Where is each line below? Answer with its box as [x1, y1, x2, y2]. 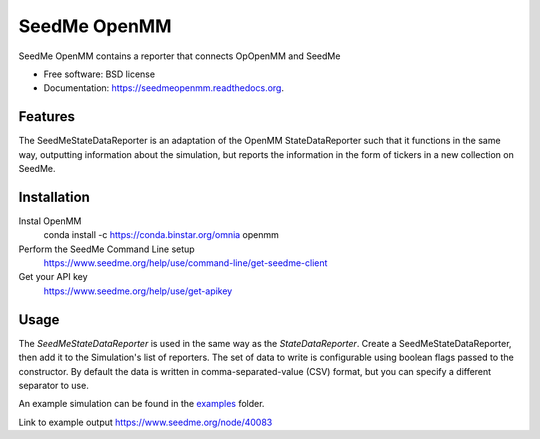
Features [18, 108, 75, 125]
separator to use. [18, 379, 89, 391]
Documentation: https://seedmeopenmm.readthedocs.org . [43, 82, 285, 94]
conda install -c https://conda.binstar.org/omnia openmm [43, 229, 280, 241]
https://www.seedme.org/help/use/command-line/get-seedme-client [43, 257, 328, 269]
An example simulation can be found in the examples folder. [18, 398, 265, 410]
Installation [18, 188, 90, 205]
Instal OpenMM [18, 215, 82, 227]
